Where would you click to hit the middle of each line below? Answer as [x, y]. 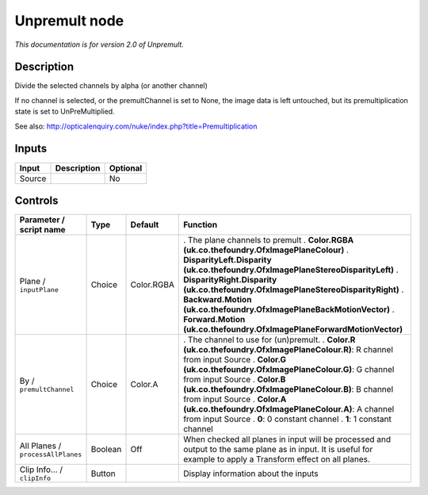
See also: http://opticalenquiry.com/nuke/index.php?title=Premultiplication [136, 126]
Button [103, 474]
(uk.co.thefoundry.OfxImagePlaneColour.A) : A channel [289, 409]
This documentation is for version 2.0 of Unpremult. [99, 44]
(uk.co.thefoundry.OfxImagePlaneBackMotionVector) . [289, 309]
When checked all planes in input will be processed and [287, 439]
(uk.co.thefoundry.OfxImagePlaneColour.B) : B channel [289, 389]
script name [43, 230]
